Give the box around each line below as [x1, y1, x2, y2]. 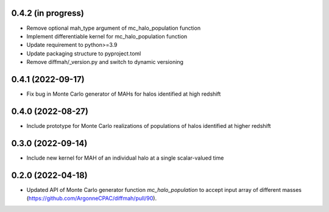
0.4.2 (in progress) [11, 8, 85, 18]
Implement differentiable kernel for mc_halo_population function [26, 32, 188, 40]
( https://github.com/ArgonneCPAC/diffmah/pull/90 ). [26, 195, 157, 202]
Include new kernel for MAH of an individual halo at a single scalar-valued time [26, 154, 224, 161]
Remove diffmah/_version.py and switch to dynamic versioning [26, 58, 184, 66]
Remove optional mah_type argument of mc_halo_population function [26, 24, 201, 32]
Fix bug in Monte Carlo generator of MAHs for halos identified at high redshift [26, 90, 221, 97]
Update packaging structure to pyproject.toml [26, 49, 141, 57]
